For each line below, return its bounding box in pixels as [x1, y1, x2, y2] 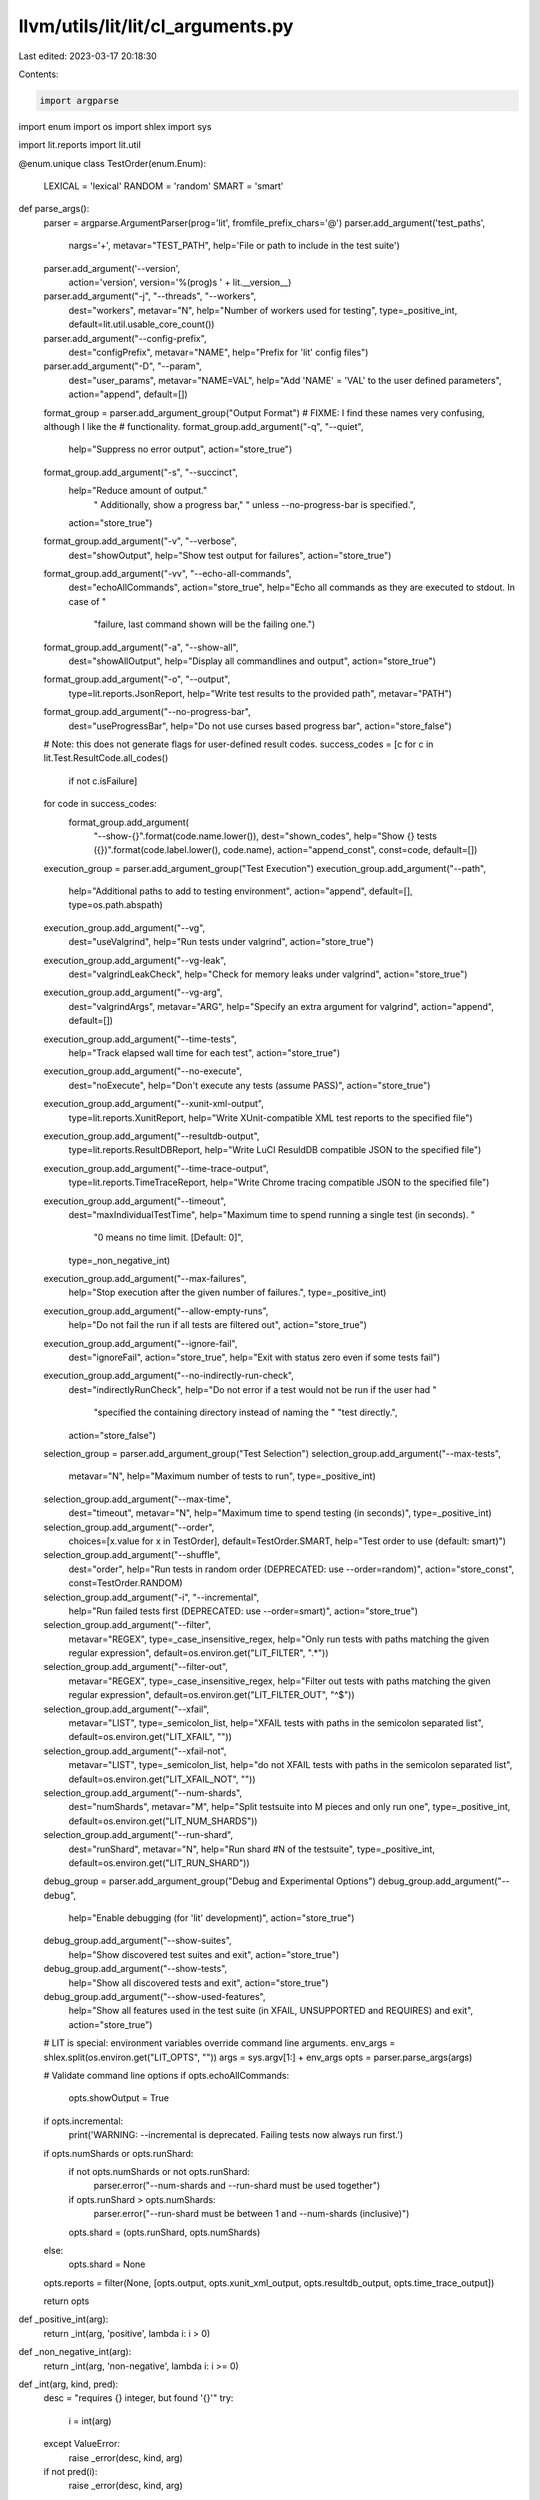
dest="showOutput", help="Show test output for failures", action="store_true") [68, 549, 392, 561]
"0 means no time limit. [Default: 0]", [93, 1231, 244, 1244]
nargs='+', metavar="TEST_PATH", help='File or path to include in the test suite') [68, 240, 400, 252]
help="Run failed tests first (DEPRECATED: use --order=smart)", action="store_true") [68, 1605, 419, 1617]
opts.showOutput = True [68, 2092, 170, 2104]
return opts [43, 2295, 90, 2307]
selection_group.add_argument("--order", [43, 1521, 215, 1533]
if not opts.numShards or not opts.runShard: [68, 2165, 250, 2177]
